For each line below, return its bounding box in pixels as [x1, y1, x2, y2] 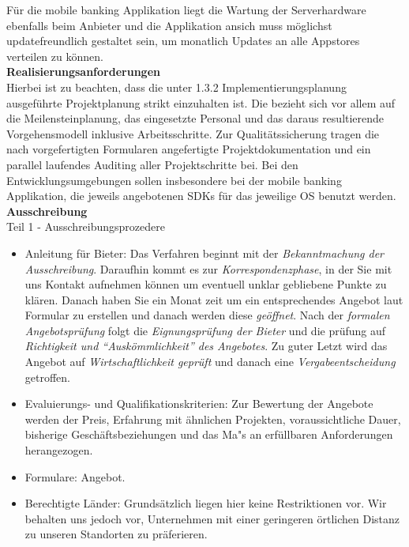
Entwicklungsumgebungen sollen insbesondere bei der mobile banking [6, 172, 342, 188]
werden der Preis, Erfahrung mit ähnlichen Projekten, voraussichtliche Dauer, [24, 410, 401, 427]
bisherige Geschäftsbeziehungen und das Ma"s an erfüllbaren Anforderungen [24, 426, 393, 443]
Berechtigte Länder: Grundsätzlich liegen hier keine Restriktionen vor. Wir [24, 495, 387, 511]
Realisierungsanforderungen [6, 63, 160, 80]
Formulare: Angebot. [24, 468, 126, 485]
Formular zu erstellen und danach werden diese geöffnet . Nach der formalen [24, 307, 390, 323]
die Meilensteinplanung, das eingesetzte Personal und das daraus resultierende [6, 110, 385, 126]
